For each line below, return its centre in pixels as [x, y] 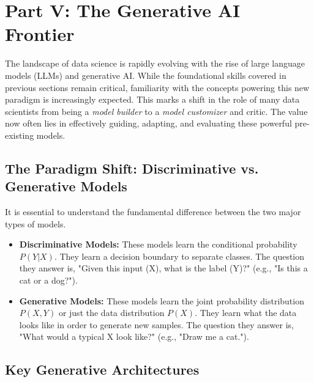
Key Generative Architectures [102, 369]
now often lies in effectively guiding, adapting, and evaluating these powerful [148, 123]
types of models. [36, 223]
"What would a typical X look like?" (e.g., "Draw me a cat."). [134, 336]
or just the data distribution [111, 313]
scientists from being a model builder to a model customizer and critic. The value [156, 111]
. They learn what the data [246, 313]
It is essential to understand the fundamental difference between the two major [153, 212]
